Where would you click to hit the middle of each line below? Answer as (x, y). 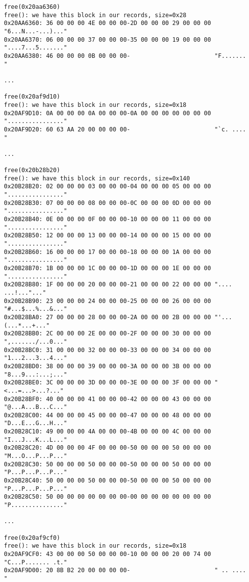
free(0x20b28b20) (32, 170)
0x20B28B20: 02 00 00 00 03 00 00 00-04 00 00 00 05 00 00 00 (108, 187)
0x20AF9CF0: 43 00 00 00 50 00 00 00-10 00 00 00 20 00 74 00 (108, 554)
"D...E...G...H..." (36, 423)
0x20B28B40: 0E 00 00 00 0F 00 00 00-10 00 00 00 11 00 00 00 (108, 219)
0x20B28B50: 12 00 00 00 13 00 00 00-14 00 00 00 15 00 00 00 (108, 236)
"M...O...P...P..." (36, 456)
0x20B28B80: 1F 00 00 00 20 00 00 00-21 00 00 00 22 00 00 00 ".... (118, 285)
